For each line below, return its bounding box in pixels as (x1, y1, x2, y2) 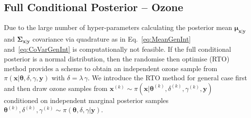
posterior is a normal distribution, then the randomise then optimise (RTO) (4, 54, 230, 64)
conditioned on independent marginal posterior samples (4, 95, 169, 105)
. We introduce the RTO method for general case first (87, 73, 248, 83)
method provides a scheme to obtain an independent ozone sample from (4, 63, 218, 73)
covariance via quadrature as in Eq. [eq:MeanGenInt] (32, 34, 191, 44)
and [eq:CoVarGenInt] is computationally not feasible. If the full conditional (4, 44, 231, 54)
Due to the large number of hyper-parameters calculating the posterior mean (4, 22, 233, 32)
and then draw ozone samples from (4, 83, 108, 93)
